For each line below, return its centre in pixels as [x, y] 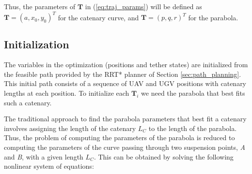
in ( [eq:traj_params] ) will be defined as [143, 6]
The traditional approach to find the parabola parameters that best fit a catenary [125, 119]
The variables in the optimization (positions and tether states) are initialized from [126, 65]
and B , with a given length [44, 156]
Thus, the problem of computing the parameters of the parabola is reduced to [119, 138]
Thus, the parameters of [40, 6]
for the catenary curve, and [98, 17]
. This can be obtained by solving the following [164, 156]
